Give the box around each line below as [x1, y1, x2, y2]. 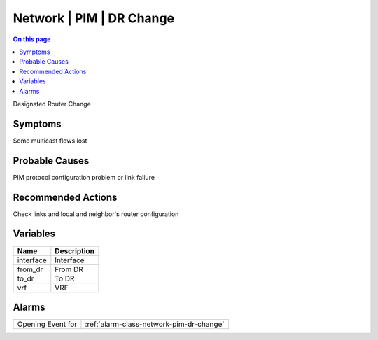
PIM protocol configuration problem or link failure [13, 173, 155, 181]
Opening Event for [17, 319, 78, 329]
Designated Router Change [13, 99, 91, 108]
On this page [13, 35, 51, 43]
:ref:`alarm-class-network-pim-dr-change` [85, 319, 225, 329]
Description [55, 246, 94, 255]
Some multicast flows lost [13, 136, 87, 145]
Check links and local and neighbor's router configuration [13, 210, 179, 218]
